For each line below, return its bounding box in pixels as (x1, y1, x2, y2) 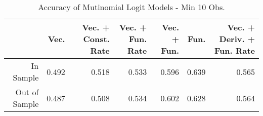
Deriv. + (219, 33, 255, 45)
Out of (15, 86, 39, 98)
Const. (83, 33, 110, 45)
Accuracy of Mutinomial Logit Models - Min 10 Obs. (38, 1, 225, 13)
